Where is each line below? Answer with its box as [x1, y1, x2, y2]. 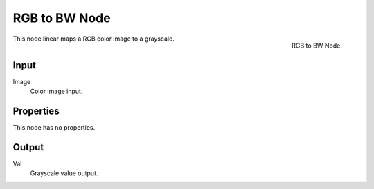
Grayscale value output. [30, 169, 98, 177]
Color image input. [30, 87, 83, 96]
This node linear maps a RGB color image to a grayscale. [12, 34, 175, 43]
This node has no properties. [12, 123, 96, 131]
